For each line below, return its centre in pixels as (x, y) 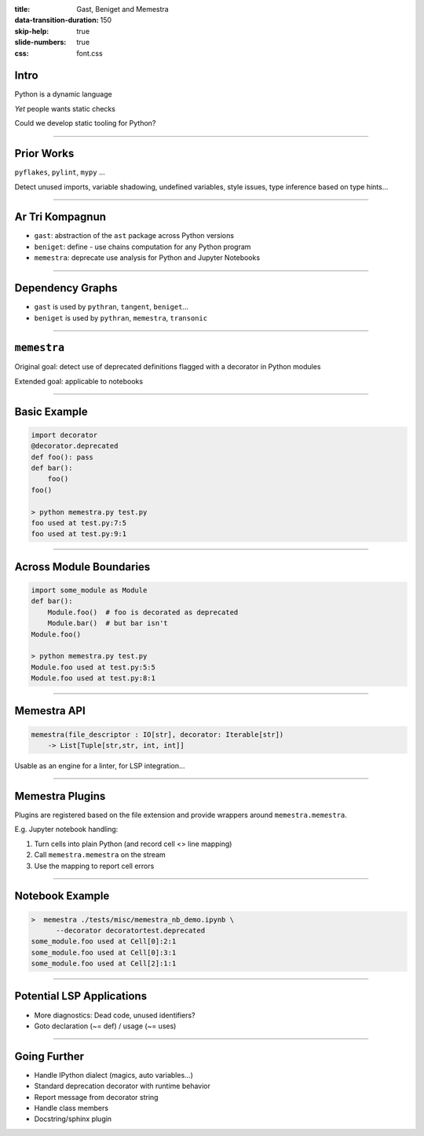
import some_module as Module (89, 590)
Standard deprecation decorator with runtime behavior (122, 1086)
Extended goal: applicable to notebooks (79, 381)
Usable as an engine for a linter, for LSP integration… (100, 766)
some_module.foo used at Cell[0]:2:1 (104, 942)
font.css (90, 53)
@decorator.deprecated (75, 446)
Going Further (49, 1056)
